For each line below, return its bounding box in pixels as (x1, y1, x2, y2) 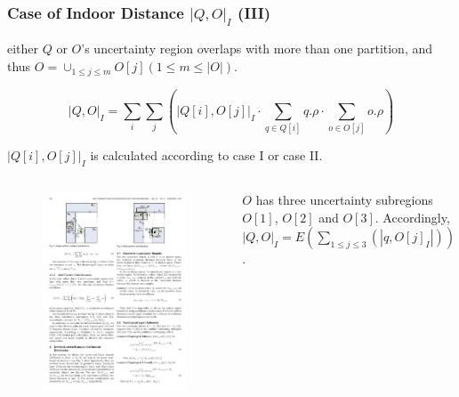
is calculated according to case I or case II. (90, 146, 323, 165)
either (7, 39, 39, 58)
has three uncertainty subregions (255, 190, 433, 209)
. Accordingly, (374, 207, 450, 226)
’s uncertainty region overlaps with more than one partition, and (81, 39, 433, 58)
